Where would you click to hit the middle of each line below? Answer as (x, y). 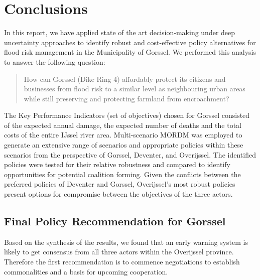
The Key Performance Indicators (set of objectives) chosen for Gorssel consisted (127, 115)
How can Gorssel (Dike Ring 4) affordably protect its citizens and (125, 79)
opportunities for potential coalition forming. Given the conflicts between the (122, 174)
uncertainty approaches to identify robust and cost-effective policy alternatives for (130, 42)
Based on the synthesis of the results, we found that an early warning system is (126, 242)
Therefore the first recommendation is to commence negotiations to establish (122, 262)
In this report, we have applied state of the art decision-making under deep (120, 32)
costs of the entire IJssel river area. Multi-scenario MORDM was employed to (123, 135)
